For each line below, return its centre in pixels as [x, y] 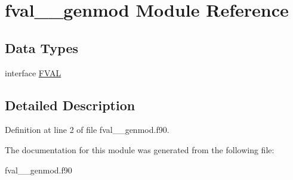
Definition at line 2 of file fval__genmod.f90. [87, 130]
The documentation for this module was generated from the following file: [140, 149]
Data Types [41, 47]
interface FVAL [33, 72]
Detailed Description [70, 105]
